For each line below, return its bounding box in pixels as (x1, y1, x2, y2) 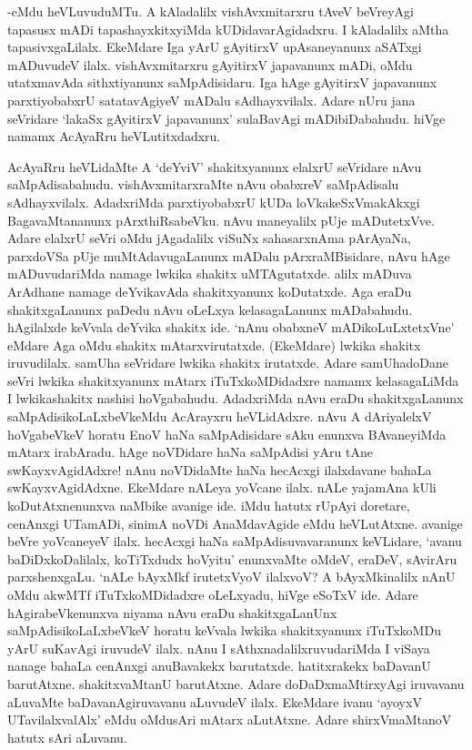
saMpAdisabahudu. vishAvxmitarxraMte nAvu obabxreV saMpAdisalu (7, 175, 399, 194)
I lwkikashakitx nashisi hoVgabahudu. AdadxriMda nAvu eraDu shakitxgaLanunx (7, 389, 464, 408)
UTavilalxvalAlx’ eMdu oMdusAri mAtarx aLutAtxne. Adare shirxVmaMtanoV (7, 710, 452, 729)
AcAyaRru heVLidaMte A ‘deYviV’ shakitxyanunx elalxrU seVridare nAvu (7, 157, 422, 176)
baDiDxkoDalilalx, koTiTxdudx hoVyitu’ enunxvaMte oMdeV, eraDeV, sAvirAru (7, 549, 457, 568)
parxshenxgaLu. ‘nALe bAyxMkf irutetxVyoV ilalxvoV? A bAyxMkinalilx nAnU (7, 567, 456, 586)
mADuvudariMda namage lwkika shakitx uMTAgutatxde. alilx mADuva (7, 264, 412, 283)
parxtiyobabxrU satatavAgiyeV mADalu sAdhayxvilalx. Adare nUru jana (7, 90, 416, 109)
